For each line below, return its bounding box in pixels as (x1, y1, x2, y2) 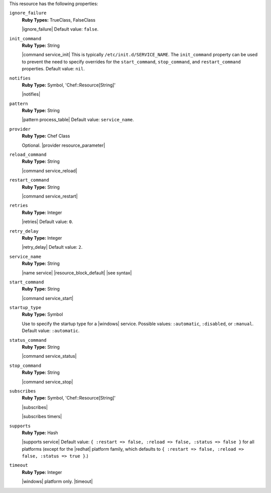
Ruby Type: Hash (22, 430, 58, 436)
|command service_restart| (22, 193, 78, 199)
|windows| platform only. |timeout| (22, 478, 93, 484)
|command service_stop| (22, 378, 73, 384)
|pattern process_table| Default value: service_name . (22, 117, 134, 123)
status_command (9, 337, 47, 343)
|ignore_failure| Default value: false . (22, 26, 99, 32)
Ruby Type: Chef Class (22, 133, 70, 139)
